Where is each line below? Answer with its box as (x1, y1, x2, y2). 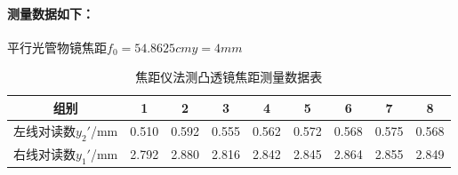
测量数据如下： (7, 4, 94, 22)
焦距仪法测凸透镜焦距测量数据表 (135, 68, 323, 86)
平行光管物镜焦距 (7, 37, 107, 56)
